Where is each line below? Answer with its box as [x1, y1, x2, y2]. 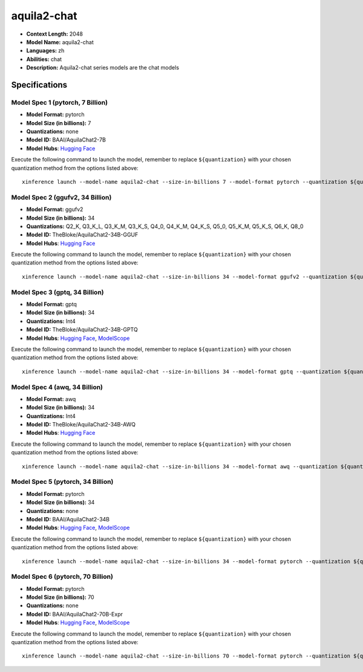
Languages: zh [26, 47, 65, 54]
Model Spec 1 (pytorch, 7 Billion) [11, 98, 108, 106]
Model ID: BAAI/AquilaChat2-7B [26, 136, 106, 143]
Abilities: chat [26, 55, 62, 63]
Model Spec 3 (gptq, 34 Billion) [11, 288, 104, 296]
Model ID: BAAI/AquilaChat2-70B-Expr [26, 610, 123, 618]
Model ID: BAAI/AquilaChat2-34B [26, 515, 110, 523]
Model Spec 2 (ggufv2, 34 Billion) [11, 193, 112, 201]
